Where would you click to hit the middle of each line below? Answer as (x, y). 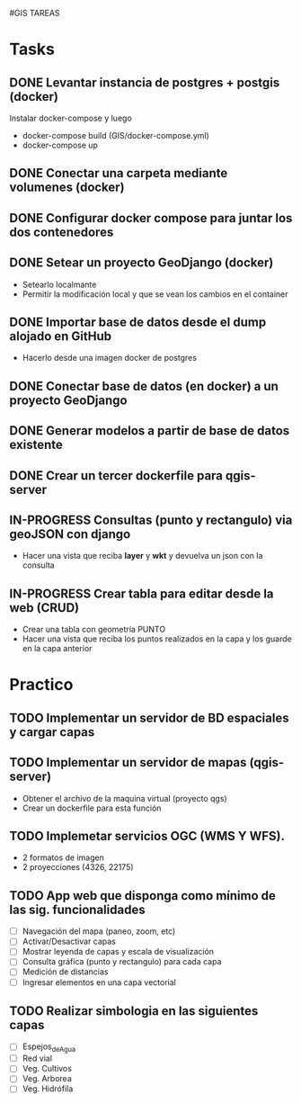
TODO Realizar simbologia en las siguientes (134, 1011)
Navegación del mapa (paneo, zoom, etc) (99, 931)
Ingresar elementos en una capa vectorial (99, 982)
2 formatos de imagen (63, 857)
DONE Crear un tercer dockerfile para (116, 475)
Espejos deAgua (49, 1048)
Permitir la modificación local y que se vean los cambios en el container (155, 294)
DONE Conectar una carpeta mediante (119, 173)
